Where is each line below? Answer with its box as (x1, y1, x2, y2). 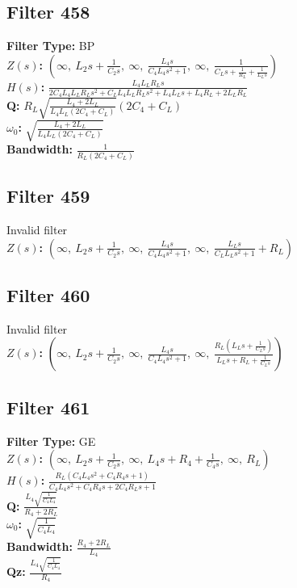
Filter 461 (6, 394, 90, 419)
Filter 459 (6, 183, 90, 208)
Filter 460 (6, 282, 90, 307)
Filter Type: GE (6, 432, 96, 449)
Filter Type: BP (6, 37, 95, 54)
